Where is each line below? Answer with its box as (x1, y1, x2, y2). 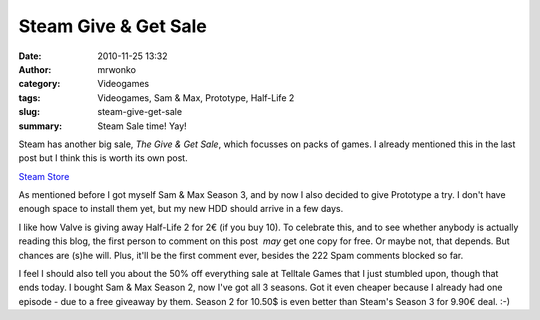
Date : (18, 50, 42, 62)
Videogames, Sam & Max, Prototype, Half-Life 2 (97, 91, 295, 104)
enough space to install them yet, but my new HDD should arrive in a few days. (18, 203, 344, 215)
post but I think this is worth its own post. (18, 152, 189, 164)
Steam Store (18, 170, 70, 182)
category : (18, 78, 61, 90)
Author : (18, 63, 52, 75)
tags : (18, 91, 41, 104)
